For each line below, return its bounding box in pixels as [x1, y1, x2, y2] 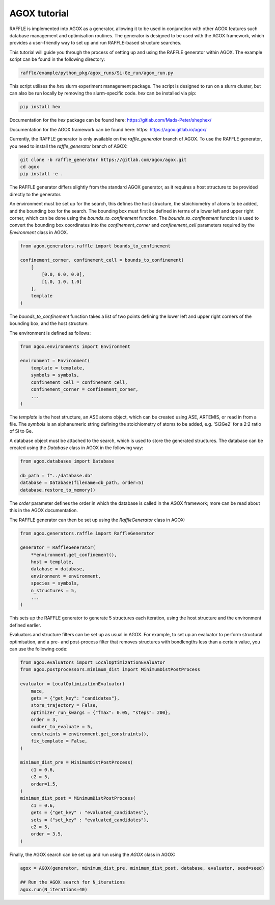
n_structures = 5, [31, 588, 77, 593]
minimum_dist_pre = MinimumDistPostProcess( [20, 759, 133, 765]
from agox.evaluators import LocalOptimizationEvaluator [20, 659, 166, 665]
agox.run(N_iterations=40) [20, 887, 88, 892]
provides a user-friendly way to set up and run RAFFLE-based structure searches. [9, 40, 182, 46]
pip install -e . [20, 171, 64, 177]
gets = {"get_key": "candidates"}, [31, 695, 120, 701]
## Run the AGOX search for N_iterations [20, 879, 125, 885]
